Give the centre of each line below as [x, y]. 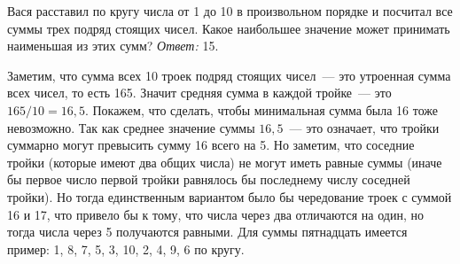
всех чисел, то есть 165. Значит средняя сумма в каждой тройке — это [199, 93]
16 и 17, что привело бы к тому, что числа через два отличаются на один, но [215, 214]
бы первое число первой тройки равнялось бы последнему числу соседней [209, 179]
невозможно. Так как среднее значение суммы [131, 127]
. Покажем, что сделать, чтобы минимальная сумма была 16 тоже [261, 109]
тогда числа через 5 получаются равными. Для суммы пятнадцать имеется [207, 232]
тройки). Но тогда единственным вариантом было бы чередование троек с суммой [230, 196]
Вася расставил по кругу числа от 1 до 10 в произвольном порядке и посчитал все [230, 11]
